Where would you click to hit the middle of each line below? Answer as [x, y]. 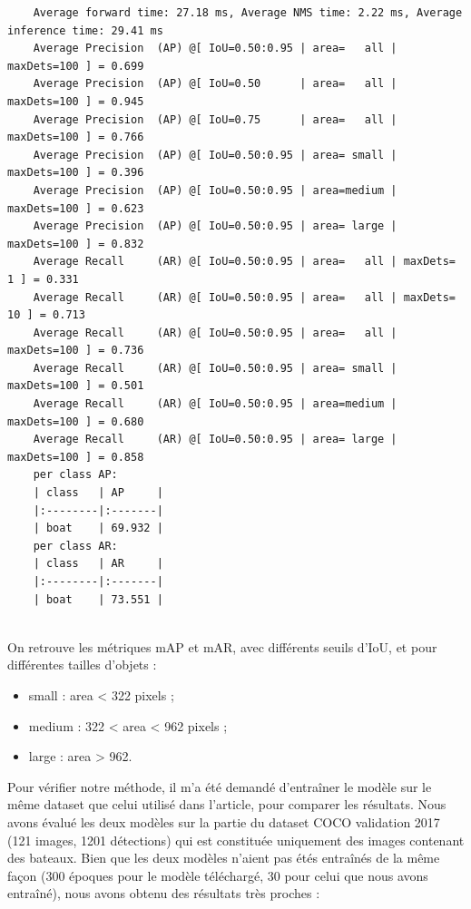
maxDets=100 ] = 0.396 [76, 173]
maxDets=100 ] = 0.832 [76, 244]
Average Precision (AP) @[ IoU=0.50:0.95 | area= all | [215, 49]
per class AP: [75, 475]
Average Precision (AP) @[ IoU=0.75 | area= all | [215, 119]
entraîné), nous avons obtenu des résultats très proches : [164, 893]
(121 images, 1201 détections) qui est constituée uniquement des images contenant [236, 840]
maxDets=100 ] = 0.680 [76, 421]
